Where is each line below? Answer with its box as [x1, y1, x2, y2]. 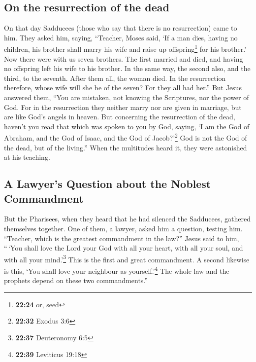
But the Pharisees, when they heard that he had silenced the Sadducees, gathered [4, 214, 251, 224]
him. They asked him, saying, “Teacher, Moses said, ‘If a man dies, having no [4, 32, 238, 42]
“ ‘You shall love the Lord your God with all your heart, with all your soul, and [4, 243, 243, 253]
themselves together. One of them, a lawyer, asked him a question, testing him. [4, 223, 243, 234]
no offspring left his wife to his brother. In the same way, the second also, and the [4, 63, 251, 73]
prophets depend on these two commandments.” [4, 275, 148, 286]
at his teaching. [4, 152, 50, 162]
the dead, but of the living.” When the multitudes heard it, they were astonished [4, 142, 247, 152]
